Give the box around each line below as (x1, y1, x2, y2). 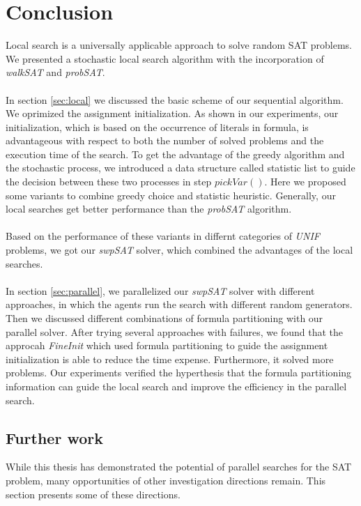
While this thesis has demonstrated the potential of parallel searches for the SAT (6, 459, 352, 474)
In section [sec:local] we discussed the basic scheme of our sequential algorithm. (6, 92, 344, 107)
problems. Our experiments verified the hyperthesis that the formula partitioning (6, 365, 352, 380)
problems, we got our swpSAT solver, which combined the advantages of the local (6, 243, 353, 257)
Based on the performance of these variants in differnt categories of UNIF (6, 229, 320, 243)
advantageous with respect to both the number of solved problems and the (6, 133, 324, 148)
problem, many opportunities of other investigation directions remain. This (6, 473, 326, 487)
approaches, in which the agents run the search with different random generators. (6, 297, 353, 312)
